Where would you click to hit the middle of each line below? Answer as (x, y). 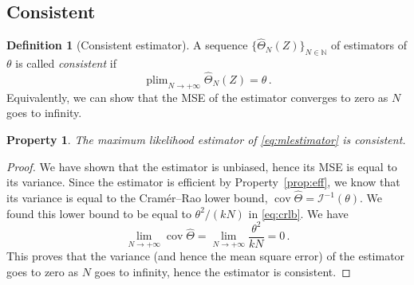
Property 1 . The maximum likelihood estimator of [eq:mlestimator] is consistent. (206, 140)
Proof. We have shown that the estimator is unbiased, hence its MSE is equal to (202, 166)
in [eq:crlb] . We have (298, 213)
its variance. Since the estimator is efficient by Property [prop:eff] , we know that (203, 182)
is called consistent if (66, 63)
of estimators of (369, 45)
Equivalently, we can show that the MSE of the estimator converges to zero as (197, 97)
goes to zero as (42, 271)
